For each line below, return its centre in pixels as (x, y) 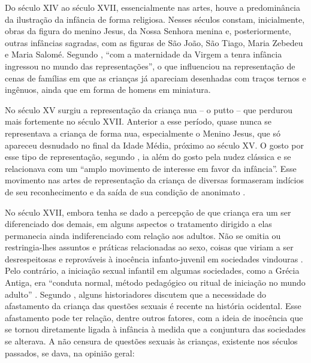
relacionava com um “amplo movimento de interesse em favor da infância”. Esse (151, 168)
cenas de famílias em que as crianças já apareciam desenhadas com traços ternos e (155, 78)
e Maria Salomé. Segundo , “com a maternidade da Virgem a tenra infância (144, 54)
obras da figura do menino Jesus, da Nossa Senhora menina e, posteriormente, (148, 31)
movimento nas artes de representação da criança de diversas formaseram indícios (154, 180)
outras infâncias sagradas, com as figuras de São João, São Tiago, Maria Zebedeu (154, 42)
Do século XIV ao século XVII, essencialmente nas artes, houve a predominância (153, 7)
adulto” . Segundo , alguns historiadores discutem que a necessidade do (136, 294)
